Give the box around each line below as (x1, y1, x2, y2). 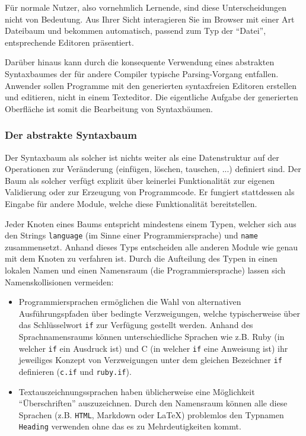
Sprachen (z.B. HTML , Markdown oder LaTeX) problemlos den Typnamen (18, 408, 284, 421)
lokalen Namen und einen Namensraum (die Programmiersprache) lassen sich (5, 263, 286, 276)
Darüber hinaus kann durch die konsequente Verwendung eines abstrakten (5, 56, 275, 68)
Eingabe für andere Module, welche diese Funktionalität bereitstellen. (5, 197, 257, 209)
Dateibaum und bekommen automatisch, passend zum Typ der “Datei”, (5, 24, 266, 37)
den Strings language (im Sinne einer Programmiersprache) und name (5, 229, 258, 241)
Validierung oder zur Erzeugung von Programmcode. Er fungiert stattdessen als (5, 186, 295, 198)
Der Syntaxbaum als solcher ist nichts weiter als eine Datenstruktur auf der (5, 151, 279, 163)
